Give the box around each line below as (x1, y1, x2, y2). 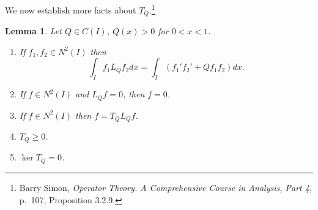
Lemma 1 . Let (5, 24, 62, 37)
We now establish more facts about (5, 3, 136, 16)
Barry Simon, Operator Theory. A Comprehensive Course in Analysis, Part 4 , (19, 181, 312, 193)
